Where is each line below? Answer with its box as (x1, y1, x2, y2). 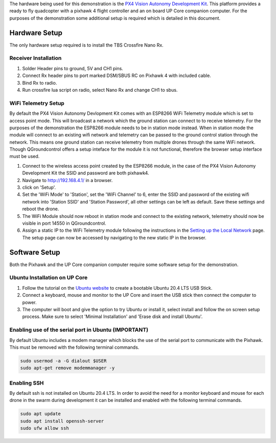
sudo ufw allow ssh (20, 426, 69, 431)
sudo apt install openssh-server (20, 418, 104, 424)
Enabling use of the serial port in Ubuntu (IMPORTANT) (9, 326, 148, 333)
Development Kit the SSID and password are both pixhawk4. (22, 170, 149, 176)
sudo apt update (20, 411, 61, 417)
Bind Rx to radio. (22, 79, 57, 86)
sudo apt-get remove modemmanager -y (20, 365, 115, 371)
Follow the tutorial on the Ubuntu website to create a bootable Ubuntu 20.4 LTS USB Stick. (22, 285, 213, 291)
